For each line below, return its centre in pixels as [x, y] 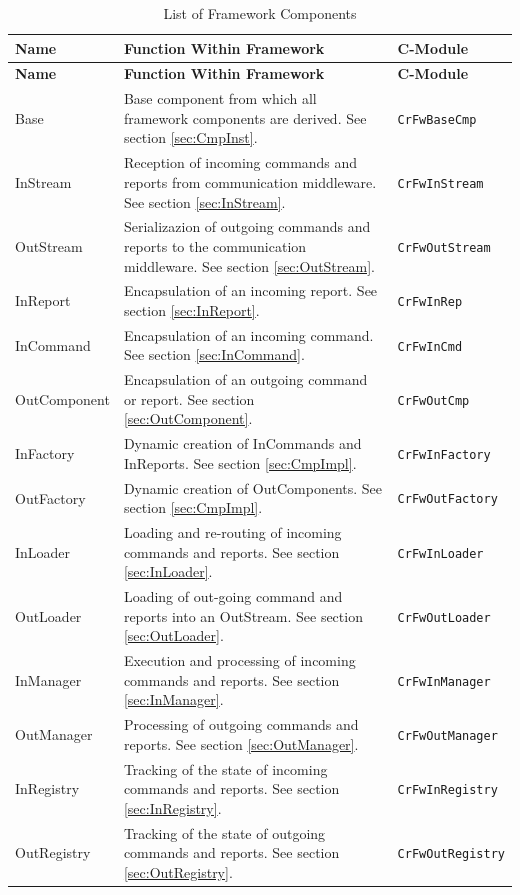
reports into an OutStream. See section [243, 615]
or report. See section [189, 398]
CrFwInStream [440, 183]
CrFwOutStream [444, 247]
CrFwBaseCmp [437, 119]
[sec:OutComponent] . [188, 418]
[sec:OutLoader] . [173, 635]
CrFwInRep [430, 302]
